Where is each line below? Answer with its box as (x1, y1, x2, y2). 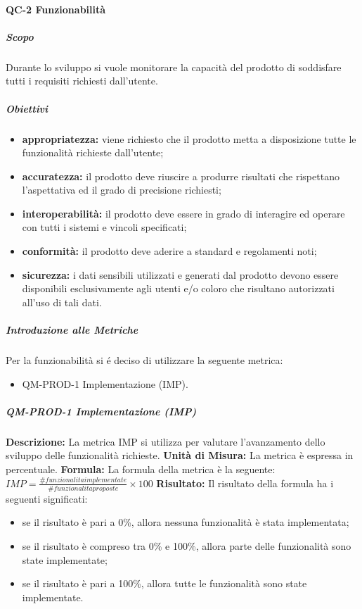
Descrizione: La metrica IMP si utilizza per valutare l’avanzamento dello (6, 434, 325, 448)
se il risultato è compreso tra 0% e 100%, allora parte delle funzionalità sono (22, 539, 351, 553)
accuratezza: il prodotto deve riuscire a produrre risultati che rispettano (22, 168, 340, 183)
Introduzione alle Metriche (6, 322, 138, 337)
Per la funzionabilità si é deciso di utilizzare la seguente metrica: (6, 353, 283, 367)
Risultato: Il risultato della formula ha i (156, 475, 334, 490)
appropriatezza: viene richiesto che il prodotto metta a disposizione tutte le (22, 131, 356, 146)
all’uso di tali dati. (22, 294, 102, 309)
